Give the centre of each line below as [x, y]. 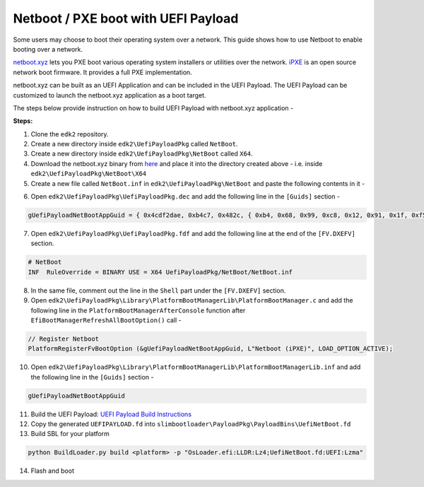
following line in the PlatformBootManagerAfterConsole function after [138, 310]
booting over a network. [48, 49]
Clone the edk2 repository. [70, 134]
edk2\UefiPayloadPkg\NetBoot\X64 [89, 174]
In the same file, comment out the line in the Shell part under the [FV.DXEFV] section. [158, 291]
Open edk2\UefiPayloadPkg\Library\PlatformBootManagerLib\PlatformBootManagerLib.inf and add [196, 367]
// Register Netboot [63, 339]
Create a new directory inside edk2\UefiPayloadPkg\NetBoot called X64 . [142, 154]
